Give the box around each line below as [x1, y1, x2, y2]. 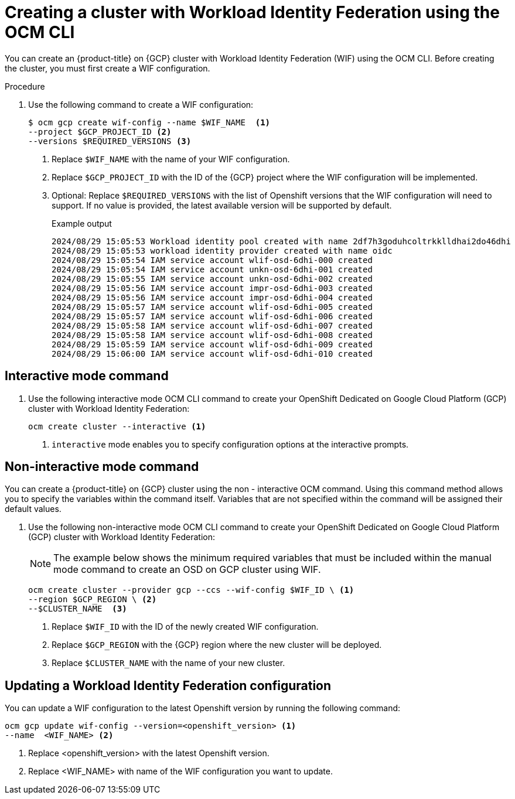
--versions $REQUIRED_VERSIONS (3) [28, 136, 192, 146]
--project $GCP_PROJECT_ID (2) [28, 127, 172, 136]
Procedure [5, 81, 45, 91]
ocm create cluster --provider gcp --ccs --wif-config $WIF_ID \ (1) [28, 585, 354, 595]
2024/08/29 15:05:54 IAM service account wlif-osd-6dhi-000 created [52, 255, 373, 265]
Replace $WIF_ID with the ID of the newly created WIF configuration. [52, 622, 319, 632]
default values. [5, 504, 62, 514]
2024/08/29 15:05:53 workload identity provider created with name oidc [52, 245, 393, 255]
